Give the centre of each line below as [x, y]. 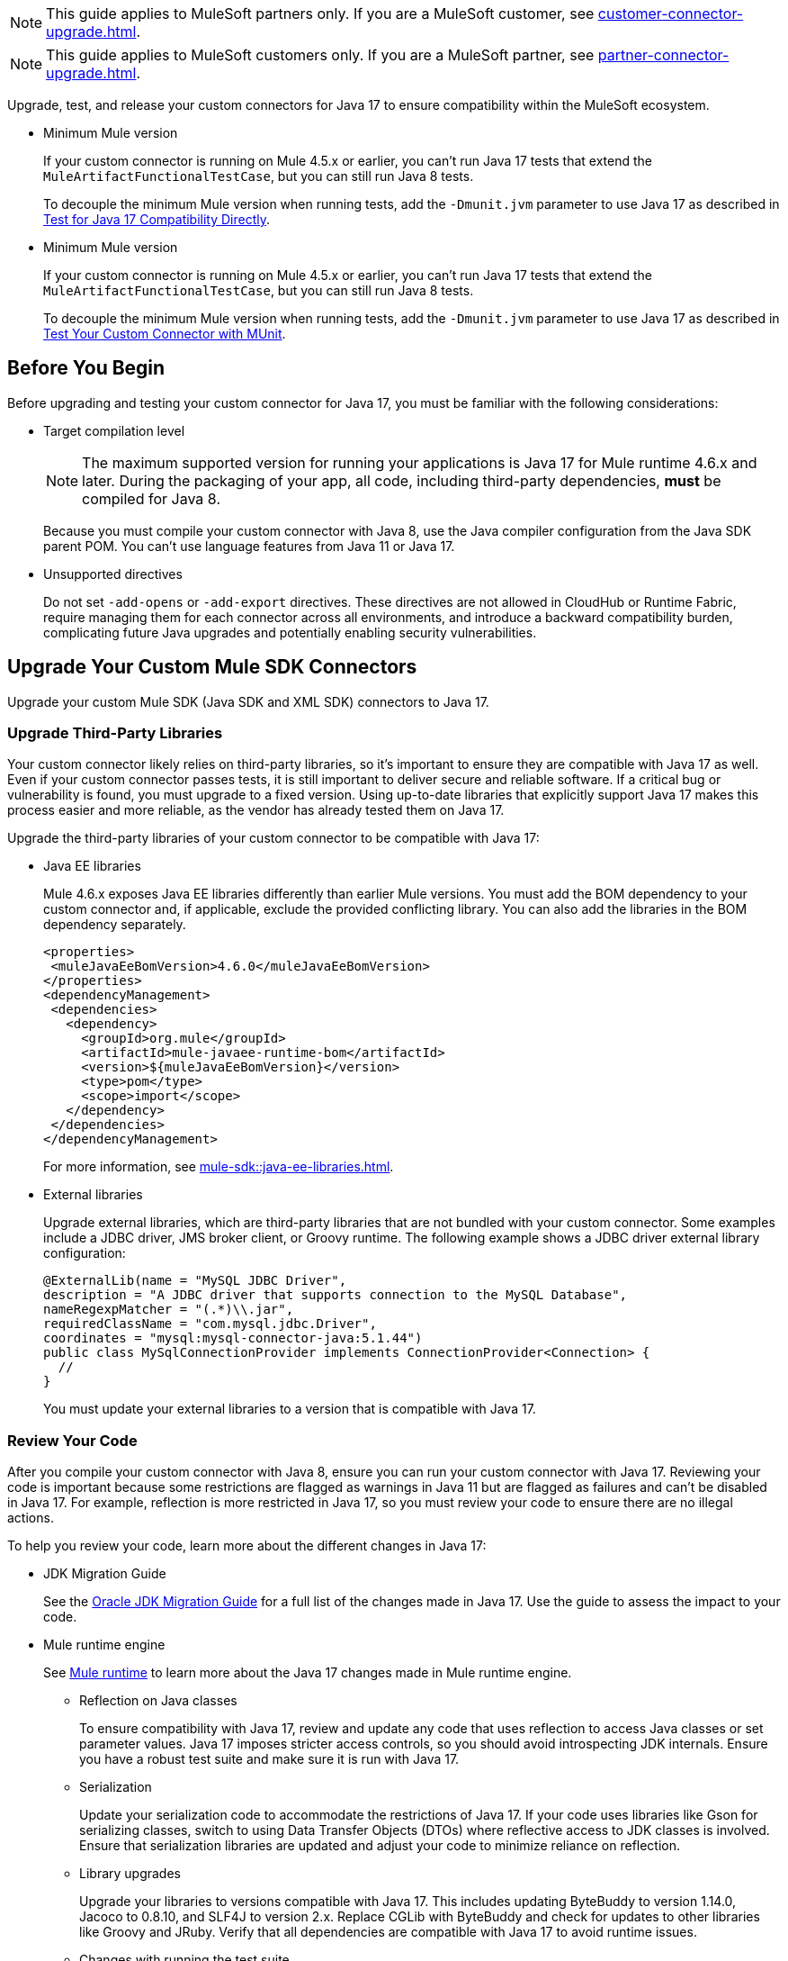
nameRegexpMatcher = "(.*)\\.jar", [169, 1310]
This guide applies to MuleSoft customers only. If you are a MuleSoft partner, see [320, 55]
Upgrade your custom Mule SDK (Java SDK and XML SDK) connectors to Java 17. [248, 701]
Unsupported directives [113, 574]
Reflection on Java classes [158, 1701]
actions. [31, 1518]
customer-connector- [671, 14]
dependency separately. [115, 925]
